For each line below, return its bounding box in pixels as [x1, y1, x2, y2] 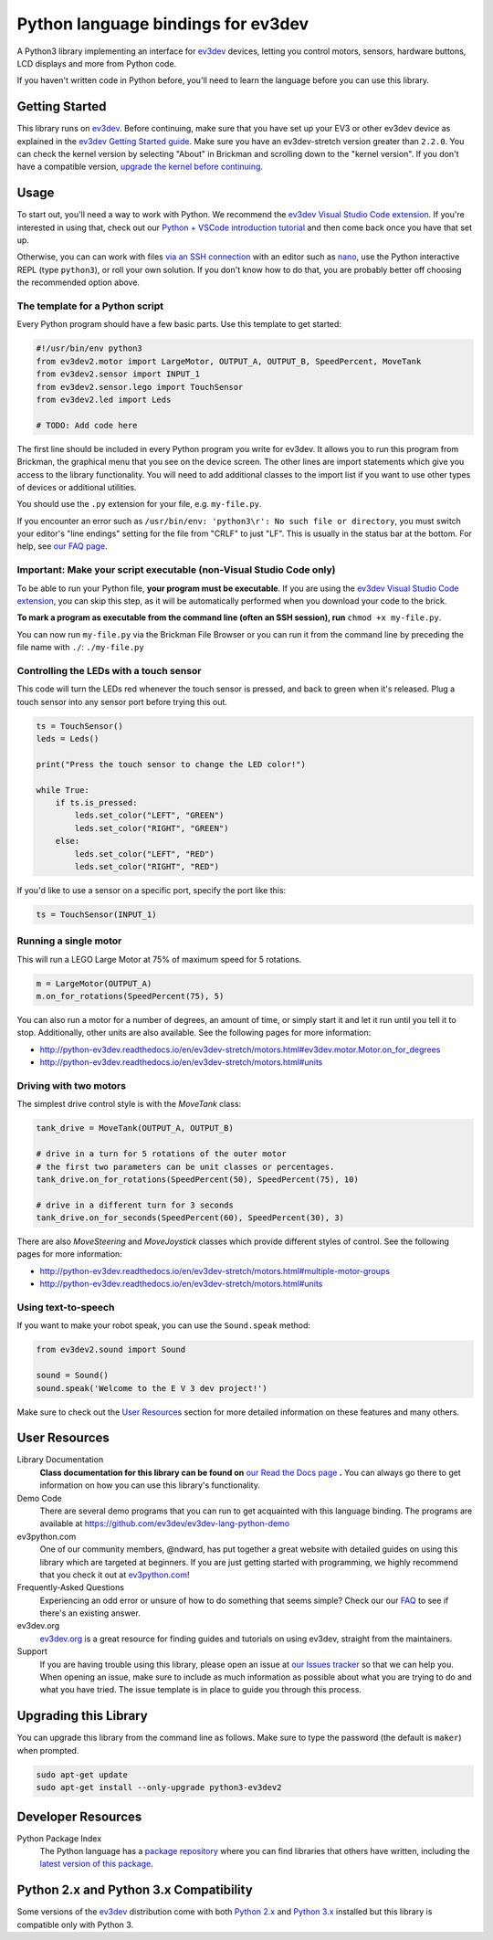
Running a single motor [16, 934, 122, 947]
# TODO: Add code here [36, 420, 138, 430]
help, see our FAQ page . [16, 541, 109, 552]
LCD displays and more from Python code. [16, 58, 177, 69]
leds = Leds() [36, 733, 100, 744]
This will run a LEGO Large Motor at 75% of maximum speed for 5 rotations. [16, 954, 302, 965]
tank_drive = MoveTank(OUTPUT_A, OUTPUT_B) [36, 1123, 235, 1133]
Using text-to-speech [16, 1301, 115, 1313]
